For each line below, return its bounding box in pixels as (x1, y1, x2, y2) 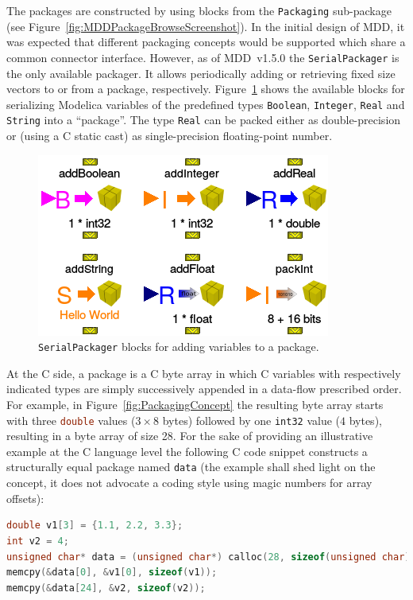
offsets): (6, 489, 44, 506)
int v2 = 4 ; (6, 535, 69, 547)
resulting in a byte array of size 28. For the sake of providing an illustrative (6, 427, 373, 444)
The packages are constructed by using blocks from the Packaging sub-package (6, 2, 392, 18)
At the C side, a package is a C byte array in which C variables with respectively (6, 364, 401, 381)
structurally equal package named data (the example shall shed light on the (6, 458, 376, 475)
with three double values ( (6, 411, 136, 428)
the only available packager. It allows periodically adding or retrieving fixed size (6, 64, 396, 81)
